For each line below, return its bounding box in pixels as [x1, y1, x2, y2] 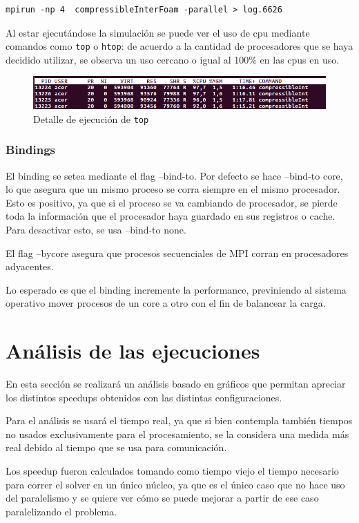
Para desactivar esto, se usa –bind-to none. [6, 222, 186, 236]
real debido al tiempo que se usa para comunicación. [6, 440, 227, 455]
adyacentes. [6, 259, 54, 274]
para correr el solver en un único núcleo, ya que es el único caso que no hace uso [6, 477, 345, 491]
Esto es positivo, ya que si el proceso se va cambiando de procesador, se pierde [6, 195, 338, 209]
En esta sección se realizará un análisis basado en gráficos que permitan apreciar [6, 377, 346, 391]
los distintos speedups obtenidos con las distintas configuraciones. [6, 390, 282, 404]
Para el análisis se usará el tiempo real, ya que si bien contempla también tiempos [6, 413, 353, 428]
